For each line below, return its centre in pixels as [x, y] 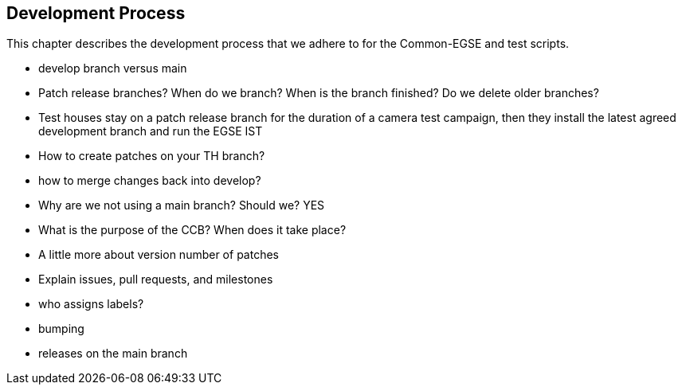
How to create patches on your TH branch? [152, 156]
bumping [61, 329]
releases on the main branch [113, 354]
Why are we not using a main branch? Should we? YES [182, 205]
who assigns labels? [91, 304]
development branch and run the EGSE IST [151, 131]
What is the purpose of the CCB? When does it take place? [192, 230]
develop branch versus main [113, 68]
